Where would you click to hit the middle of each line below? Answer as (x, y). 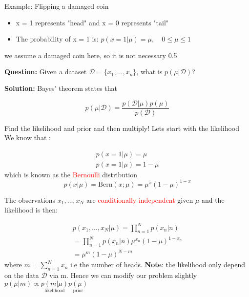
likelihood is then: (31, 209)
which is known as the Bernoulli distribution (71, 174)
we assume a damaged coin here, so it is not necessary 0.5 (91, 55)
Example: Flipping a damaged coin (57, 6)
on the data (22, 275)
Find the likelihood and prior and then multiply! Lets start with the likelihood (122, 128)
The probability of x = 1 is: (57, 39)
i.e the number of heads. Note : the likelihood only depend (157, 265)
